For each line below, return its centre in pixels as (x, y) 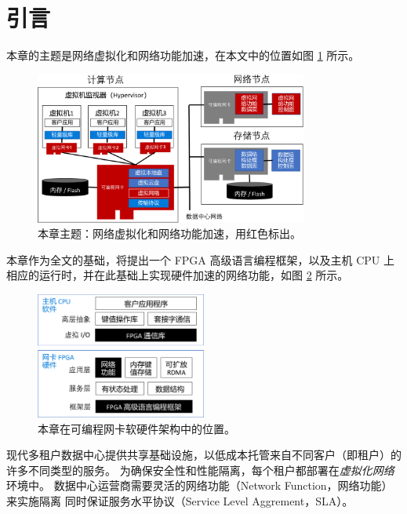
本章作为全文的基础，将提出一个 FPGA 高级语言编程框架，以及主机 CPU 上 (200, 259)
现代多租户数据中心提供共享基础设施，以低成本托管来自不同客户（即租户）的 (204, 455)
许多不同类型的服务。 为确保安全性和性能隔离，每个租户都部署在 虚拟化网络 (200, 470)
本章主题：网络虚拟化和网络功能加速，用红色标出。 (169, 233)
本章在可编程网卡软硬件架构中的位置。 (136, 428)
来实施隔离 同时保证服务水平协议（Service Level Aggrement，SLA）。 (180, 500)
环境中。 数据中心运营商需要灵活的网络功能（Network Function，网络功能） (200, 485)
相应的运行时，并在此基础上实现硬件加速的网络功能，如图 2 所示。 (178, 275)
